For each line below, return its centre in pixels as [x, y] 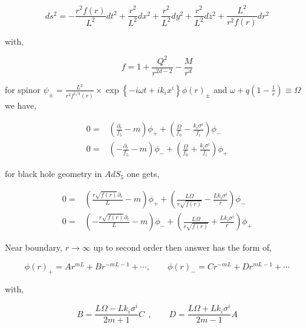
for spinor [23, 89]
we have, [21, 105]
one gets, [143, 174]
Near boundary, [34, 247]
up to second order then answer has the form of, [183, 247]
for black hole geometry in [54, 174]
